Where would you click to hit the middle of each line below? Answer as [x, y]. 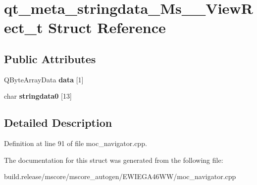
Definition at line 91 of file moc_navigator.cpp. [76, 143]
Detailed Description [58, 123]
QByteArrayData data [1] [44, 79]
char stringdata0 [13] [38, 96]
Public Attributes [50, 58]
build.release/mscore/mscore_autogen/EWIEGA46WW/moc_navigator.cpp [120, 176]
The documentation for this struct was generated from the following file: [114, 160]
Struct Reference [107, 27]
